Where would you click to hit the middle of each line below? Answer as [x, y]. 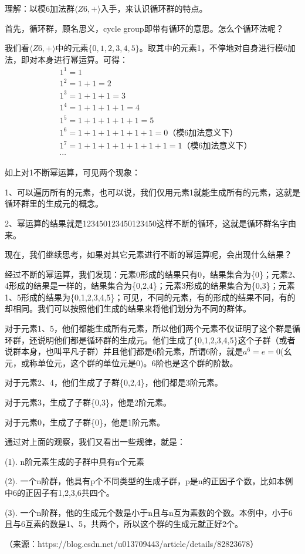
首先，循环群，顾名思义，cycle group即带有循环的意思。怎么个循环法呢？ [144, 28]
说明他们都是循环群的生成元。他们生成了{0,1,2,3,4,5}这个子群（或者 [166, 340]
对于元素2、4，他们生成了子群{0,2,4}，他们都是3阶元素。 [114, 382]
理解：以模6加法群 [40, 8]
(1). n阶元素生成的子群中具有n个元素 [75, 461]
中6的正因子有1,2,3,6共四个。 [60, 492]
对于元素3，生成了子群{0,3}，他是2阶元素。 [88, 402]
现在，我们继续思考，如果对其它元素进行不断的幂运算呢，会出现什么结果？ [148, 254]
